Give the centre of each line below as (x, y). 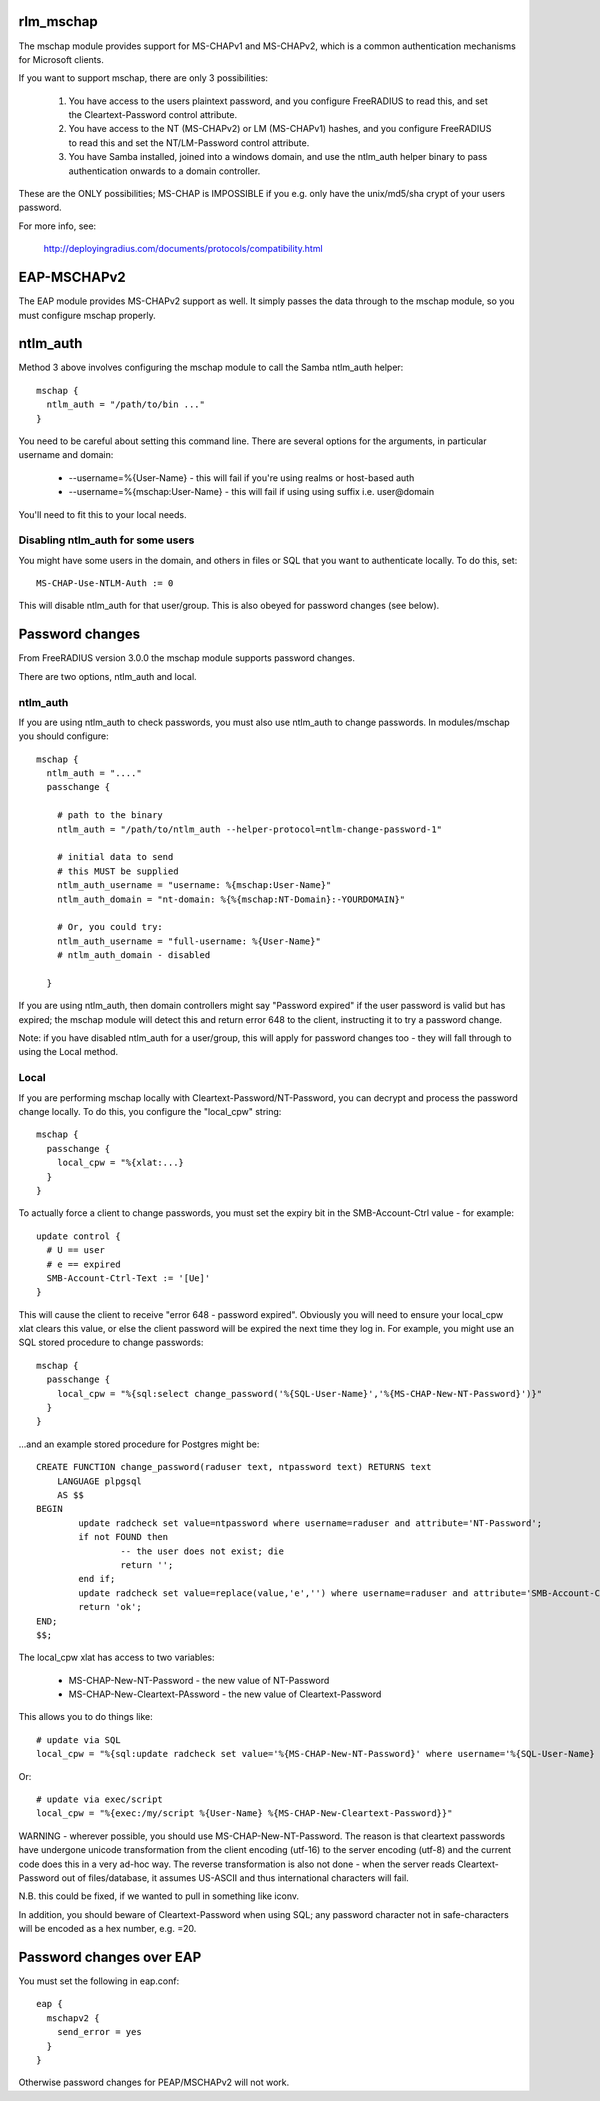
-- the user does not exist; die (202, 1551)
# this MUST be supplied (117, 871)
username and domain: (66, 455)
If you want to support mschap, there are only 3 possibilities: (143, 78)
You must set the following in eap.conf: (99, 1981)
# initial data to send (115, 857)
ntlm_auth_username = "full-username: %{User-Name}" (189, 941)
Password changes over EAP (110, 1956)
